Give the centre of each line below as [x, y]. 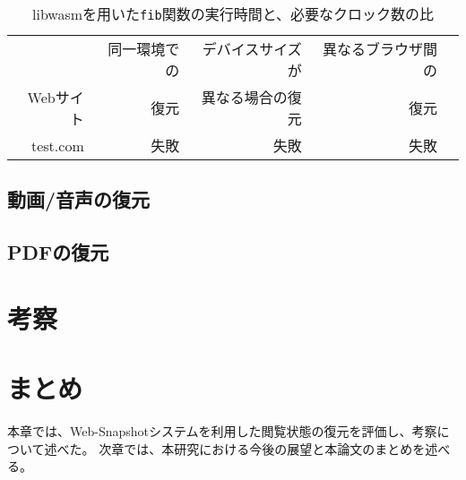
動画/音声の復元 [79, 199]
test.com [57, 145]
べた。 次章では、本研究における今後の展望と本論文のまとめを [241, 448]
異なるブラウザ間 [380, 49]
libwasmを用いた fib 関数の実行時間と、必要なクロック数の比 [233, 14]
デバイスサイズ [252, 49]
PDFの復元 [58, 252]
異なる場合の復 [251, 97]
